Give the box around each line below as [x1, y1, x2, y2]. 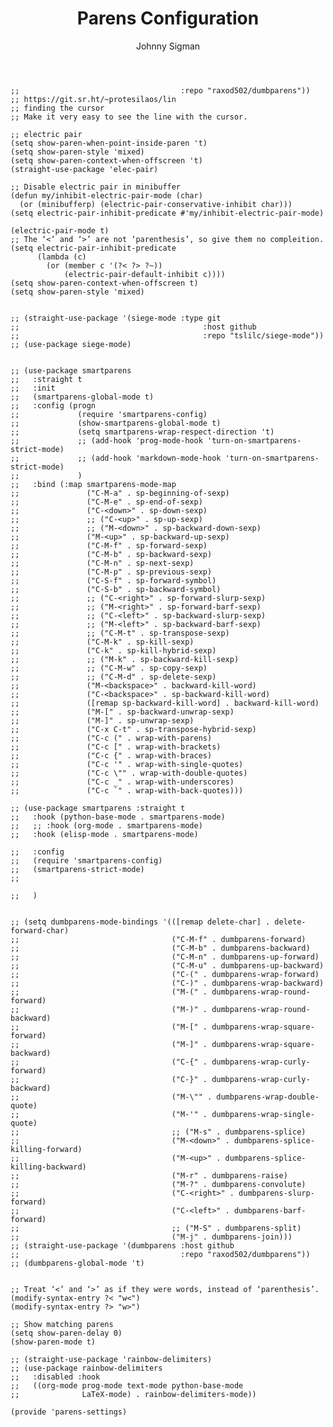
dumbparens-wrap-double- [216, 1092, 320, 1102]
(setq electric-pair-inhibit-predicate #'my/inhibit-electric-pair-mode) [10, 208, 325, 218]
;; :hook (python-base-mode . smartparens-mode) [10, 812, 226, 822]
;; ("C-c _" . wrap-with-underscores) [10, 777, 235, 787]
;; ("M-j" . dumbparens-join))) [10, 1232, 293, 1242]
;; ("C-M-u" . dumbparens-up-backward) [10, 960, 325, 971]
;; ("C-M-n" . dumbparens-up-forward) [10, 952, 320, 962]
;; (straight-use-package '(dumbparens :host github [10, 1240, 235, 1251]
